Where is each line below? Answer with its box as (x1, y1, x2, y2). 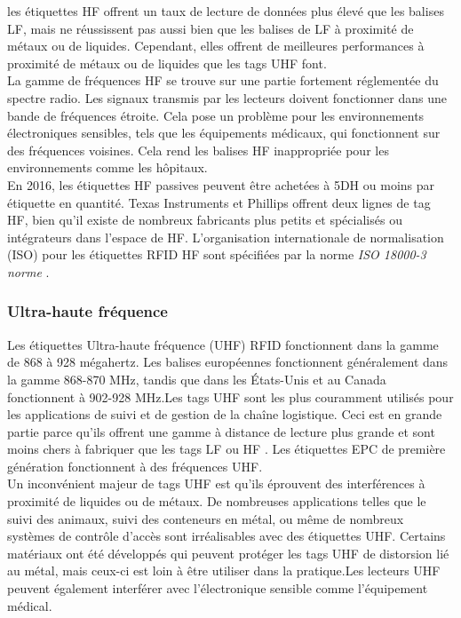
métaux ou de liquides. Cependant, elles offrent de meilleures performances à (7, 36, 425, 55)
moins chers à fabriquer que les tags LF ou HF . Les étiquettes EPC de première (7, 440, 446, 458)
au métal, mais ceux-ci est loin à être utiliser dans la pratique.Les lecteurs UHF (7, 561, 441, 580)
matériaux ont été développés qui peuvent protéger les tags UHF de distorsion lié (7, 543, 449, 562)
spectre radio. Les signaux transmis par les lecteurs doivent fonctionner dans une (7, 88, 447, 107)
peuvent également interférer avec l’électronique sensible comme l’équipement (7, 579, 428, 598)
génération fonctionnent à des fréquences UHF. (7, 456, 263, 475)
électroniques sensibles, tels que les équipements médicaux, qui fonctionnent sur (7, 123, 441, 142)
